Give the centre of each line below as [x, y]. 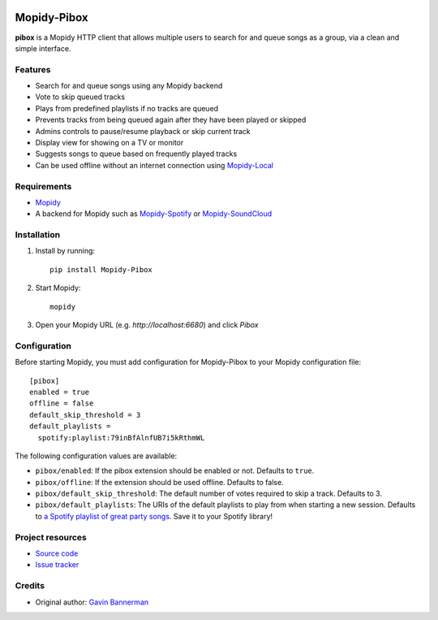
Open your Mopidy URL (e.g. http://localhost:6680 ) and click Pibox [147, 325]
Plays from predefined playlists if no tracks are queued [127, 108]
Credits [30, 586]
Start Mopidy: [58, 288]
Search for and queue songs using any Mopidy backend [129, 86]
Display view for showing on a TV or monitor [109, 143]
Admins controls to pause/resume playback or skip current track [143, 131]
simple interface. [43, 48]
